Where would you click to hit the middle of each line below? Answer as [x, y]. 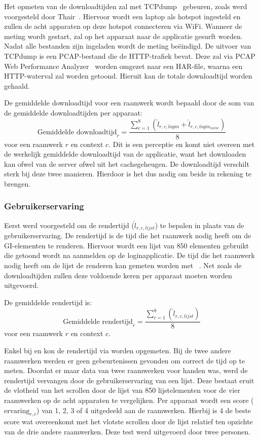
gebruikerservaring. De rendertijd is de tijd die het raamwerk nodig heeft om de [128, 235]
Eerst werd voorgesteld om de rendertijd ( [69, 225]
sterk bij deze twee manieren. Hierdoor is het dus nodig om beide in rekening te [128, 174]
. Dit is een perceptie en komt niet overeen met [182, 144]
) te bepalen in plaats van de [199, 225]
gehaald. [17, 85]
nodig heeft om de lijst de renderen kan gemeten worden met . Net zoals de [123, 265]
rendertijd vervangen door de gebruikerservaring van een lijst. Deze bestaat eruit [129, 380]
